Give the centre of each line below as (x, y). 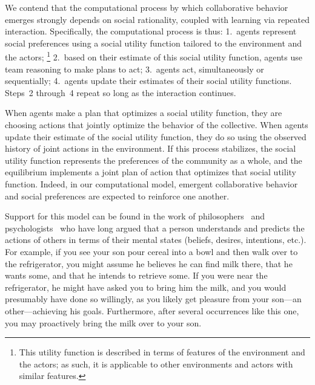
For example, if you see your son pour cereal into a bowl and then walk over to (151, 251)
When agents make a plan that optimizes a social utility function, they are (144, 113)
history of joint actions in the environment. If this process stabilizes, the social (151, 148)
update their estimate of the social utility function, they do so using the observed (156, 136)
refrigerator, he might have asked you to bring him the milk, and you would (146, 287)
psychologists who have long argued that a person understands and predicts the (155, 228)
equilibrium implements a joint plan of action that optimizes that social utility (151, 172)
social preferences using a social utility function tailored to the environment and (154, 43)
